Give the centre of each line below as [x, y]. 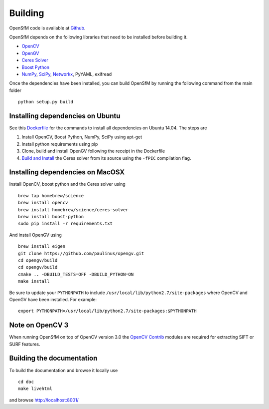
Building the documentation [53, 358]
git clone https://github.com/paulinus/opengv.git [81, 253]
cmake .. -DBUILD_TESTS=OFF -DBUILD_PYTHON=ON [76, 274]
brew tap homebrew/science [51, 196]
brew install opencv [43, 203]
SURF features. [25, 344]
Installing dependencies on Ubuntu [65, 116]
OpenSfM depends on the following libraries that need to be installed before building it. [98, 37]
